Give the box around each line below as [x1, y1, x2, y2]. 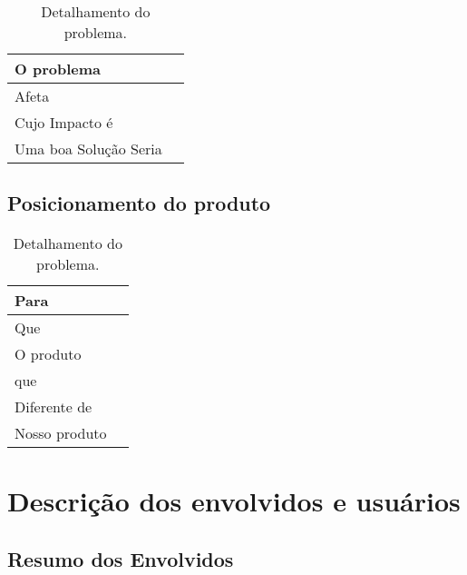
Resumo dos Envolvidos [7, 544, 234, 572]
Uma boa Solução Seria [15, 138, 162, 159]
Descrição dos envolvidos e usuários [7, 482, 461, 520]
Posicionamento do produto [7, 189, 271, 217]
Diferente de [15, 396, 92, 418]
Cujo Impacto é [15, 112, 113, 133]
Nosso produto [15, 422, 107, 444]
